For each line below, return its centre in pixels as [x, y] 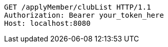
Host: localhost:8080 [47, 23]
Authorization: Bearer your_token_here [84, 15]
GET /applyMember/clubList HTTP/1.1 [78, 7]
